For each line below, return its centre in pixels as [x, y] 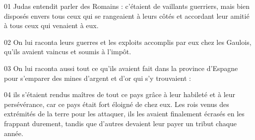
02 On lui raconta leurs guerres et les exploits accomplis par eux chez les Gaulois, [128, 42]
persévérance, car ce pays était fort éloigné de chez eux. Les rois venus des [117, 104]
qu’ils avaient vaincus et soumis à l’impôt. [68, 52]
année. [14, 133]
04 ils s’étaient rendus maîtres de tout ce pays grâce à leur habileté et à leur [120, 94]
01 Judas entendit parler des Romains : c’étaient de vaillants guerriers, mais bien [127, 6]
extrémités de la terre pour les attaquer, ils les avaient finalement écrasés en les [124, 114]
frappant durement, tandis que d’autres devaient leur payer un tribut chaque [121, 123]
